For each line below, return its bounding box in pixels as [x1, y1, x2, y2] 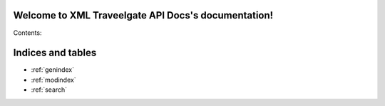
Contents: [13, 28, 42, 37]
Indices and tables [13, 47, 97, 59]
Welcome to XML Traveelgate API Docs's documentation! [13, 9, 274, 21]
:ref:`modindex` [31, 75, 76, 84]
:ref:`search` [31, 85, 68, 94]
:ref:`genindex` [31, 65, 75, 74]
